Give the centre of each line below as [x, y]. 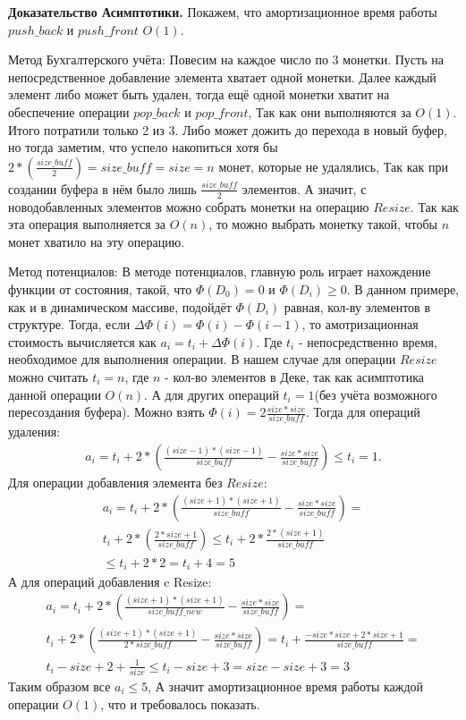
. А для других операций [212, 394]
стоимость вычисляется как [82, 341]
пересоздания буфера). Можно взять [106, 412]
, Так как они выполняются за [330, 111]
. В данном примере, [402, 288]
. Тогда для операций [363, 412]
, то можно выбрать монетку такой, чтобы [323, 224]
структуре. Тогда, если [69, 324]
